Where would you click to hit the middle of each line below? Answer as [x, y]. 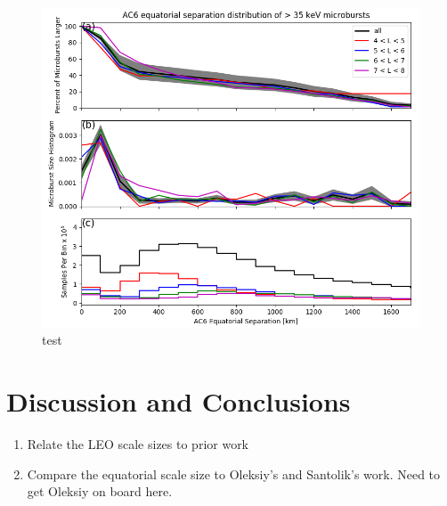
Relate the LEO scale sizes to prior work [138, 444]
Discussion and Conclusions [179, 401]
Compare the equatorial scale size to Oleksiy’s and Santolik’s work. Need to [234, 473]
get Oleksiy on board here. [100, 491]
